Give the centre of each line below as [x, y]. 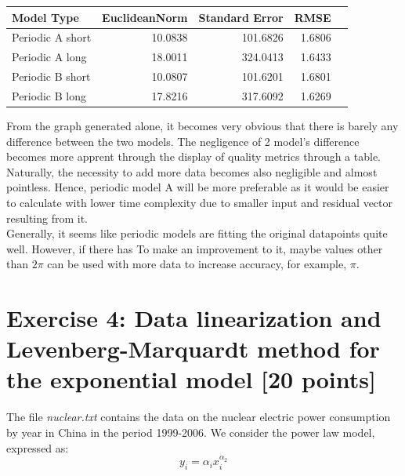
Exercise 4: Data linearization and [194, 318]
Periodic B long [49, 95]
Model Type [45, 17]
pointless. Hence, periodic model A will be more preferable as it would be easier [198, 187]
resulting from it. [47, 218]
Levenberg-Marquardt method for [193, 349]
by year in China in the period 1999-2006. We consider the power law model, [191, 432]
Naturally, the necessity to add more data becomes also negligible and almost [192, 171]
